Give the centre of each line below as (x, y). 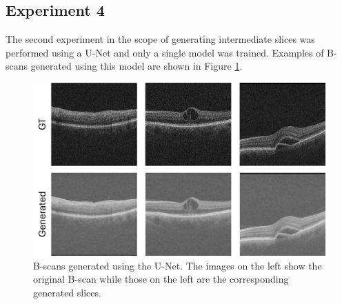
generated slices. (67, 292)
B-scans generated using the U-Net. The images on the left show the (178, 265)
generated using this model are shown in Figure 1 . (137, 66)
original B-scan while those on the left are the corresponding (161, 279)
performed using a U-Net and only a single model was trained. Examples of (165, 52)
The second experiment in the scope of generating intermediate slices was (160, 39)
